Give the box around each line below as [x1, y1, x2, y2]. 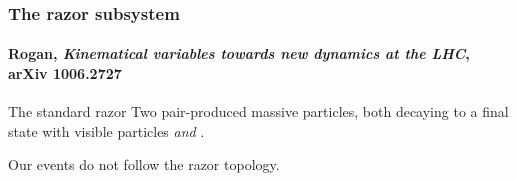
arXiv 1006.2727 [8, 63, 122, 84]
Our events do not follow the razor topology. [8, 154, 280, 175]
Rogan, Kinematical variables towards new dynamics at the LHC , [8, 43, 470, 64]
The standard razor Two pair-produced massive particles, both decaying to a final [8, 101, 509, 122]
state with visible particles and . [8, 120, 205, 141]
